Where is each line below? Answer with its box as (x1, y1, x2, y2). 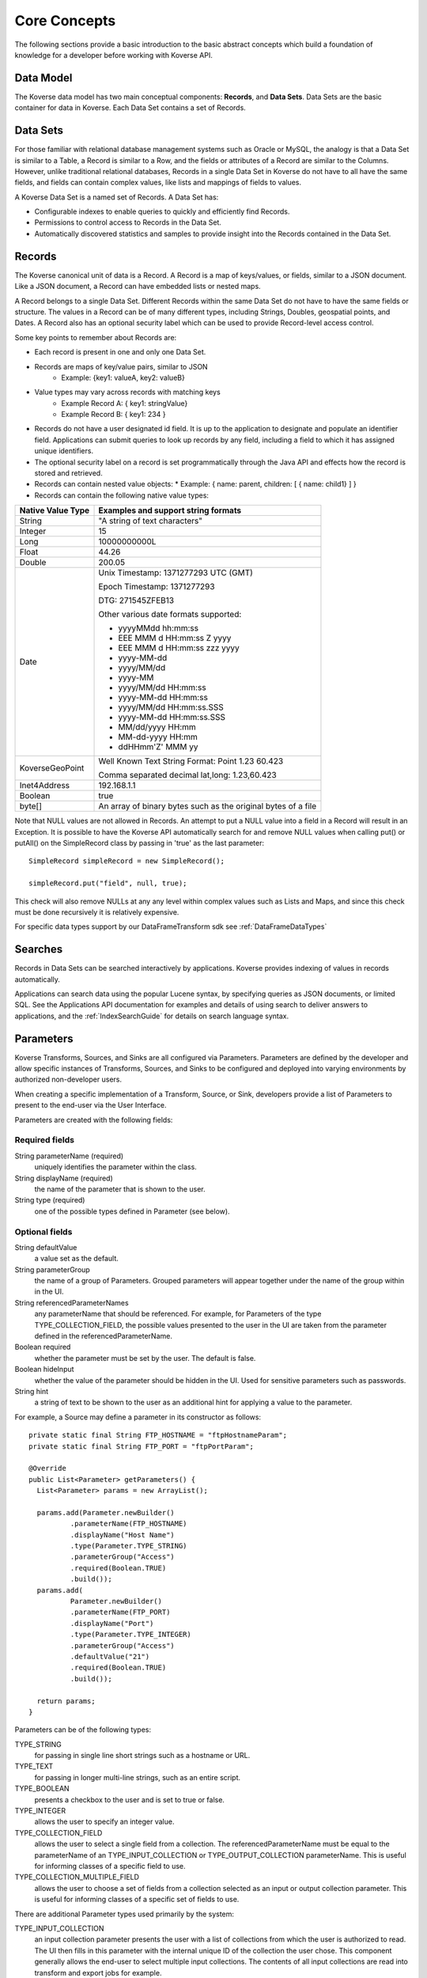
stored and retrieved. (34, 468, 103, 478)
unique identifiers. (34, 446, 94, 456)
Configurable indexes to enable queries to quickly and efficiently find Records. (34, 207, 290, 217)
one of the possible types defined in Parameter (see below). (34, 1207, 230, 1216)
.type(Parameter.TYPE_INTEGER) (70, 1630, 191, 1639)
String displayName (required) (14, 1173, 114, 1183)
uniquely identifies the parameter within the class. (34, 1162, 197, 1172)
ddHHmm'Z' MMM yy (118, 741, 198, 752)
